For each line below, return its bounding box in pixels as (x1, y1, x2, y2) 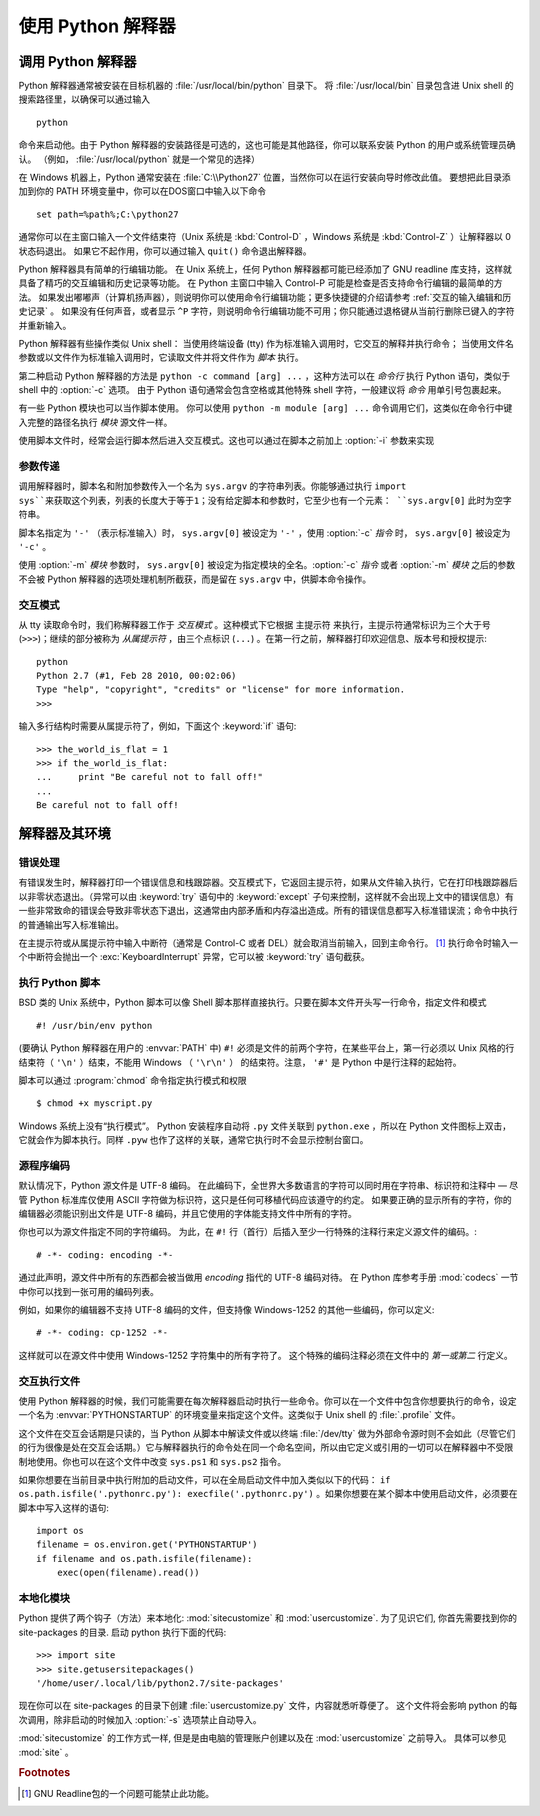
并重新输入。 (18, 319, 72, 331)
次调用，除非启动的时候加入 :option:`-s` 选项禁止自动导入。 (18, 1713, 262, 1725)
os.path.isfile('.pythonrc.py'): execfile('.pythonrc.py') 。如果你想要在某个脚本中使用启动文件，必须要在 (18, 1488, 518, 1500)
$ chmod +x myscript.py (36, 1098, 153, 1109)
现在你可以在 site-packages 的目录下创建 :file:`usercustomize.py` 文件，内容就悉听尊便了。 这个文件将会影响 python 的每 (18, 1700, 518, 1712)
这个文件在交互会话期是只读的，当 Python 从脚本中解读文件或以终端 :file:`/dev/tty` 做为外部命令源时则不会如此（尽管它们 (18, 1427, 516, 1439)
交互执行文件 (18, 1374, 81, 1388)
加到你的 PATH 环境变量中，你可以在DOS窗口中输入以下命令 (18, 185, 267, 197)
